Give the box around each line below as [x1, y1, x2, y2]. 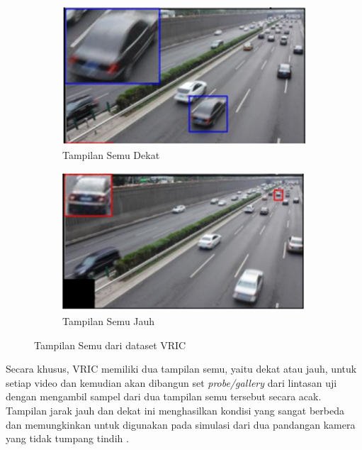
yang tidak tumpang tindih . [6, 431, 129, 446]
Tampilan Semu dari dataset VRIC [34, 337, 186, 352]
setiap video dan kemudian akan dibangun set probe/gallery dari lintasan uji [6, 375, 337, 390]
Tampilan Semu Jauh [62, 314, 155, 328]
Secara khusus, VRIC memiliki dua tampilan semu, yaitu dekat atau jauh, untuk [6, 361, 357, 376]
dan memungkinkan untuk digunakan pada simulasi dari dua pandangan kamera [6, 417, 356, 432]
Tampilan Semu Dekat [62, 148, 160, 163]
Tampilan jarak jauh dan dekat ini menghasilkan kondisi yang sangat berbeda [6, 402, 344, 417]
